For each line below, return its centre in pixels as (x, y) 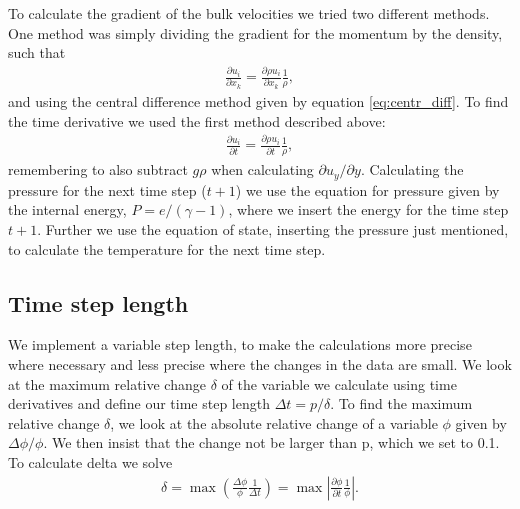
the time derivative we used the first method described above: (197, 120)
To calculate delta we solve (90, 461)
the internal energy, (67, 209)
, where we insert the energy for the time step (368, 209)
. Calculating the (412, 169)
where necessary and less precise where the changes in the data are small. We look (260, 363)
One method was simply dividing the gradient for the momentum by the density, (255, 32)
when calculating (262, 169)
